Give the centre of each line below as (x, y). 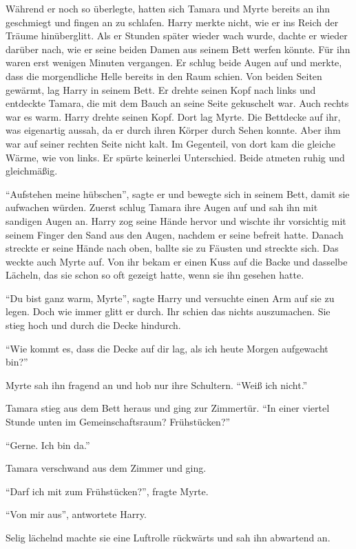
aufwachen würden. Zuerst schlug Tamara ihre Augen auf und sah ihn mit (162, 207)
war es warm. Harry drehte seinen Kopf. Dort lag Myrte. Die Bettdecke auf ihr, (173, 116)
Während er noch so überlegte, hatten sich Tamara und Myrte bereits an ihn (168, 8)
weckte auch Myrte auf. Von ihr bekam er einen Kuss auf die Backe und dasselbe (177, 261)
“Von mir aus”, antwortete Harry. (76, 514)
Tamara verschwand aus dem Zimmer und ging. (106, 468)
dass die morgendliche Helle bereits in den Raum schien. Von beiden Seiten (164, 76)
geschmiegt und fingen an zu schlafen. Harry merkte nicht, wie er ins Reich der (172, 22)
